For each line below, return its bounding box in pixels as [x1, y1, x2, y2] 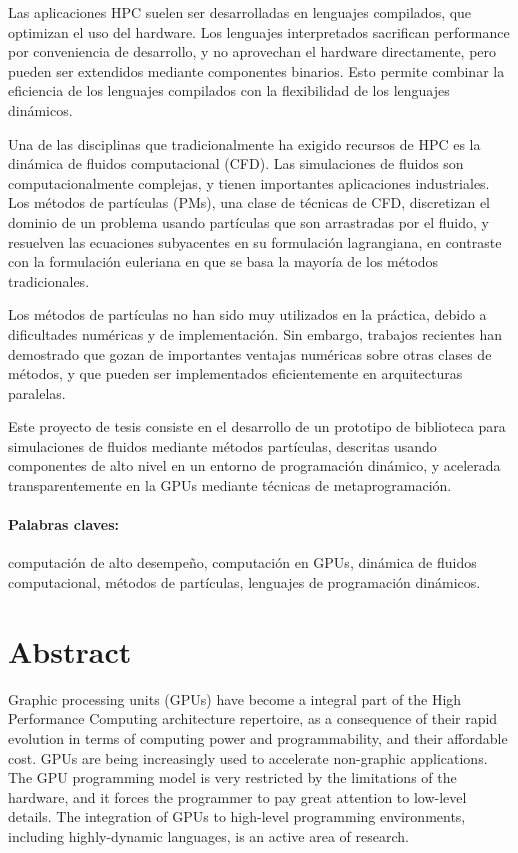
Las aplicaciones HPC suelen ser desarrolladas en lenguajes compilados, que [8, 2, 472, 22]
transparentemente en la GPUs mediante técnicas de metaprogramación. [8, 475, 452, 496]
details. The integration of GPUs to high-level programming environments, [8, 806, 466, 827]
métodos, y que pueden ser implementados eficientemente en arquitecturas [8, 363, 463, 384]
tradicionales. [8, 270, 90, 291]
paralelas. [8, 382, 66, 403]
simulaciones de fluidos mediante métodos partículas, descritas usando [8, 435, 437, 456]
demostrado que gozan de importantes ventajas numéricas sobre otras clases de [8, 343, 492, 364]
